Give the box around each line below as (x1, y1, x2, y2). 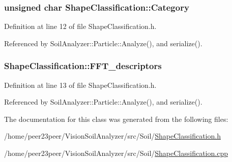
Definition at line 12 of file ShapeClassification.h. (4, 21, 157, 31)
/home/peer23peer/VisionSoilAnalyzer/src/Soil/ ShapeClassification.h (4, 131, 221, 141)
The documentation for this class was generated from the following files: (4, 113, 228, 124)
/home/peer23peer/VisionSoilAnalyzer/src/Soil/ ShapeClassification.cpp (4, 148, 228, 158)
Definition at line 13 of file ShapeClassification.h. (4, 79, 157, 90)
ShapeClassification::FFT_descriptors (4, 59, 162, 72)
